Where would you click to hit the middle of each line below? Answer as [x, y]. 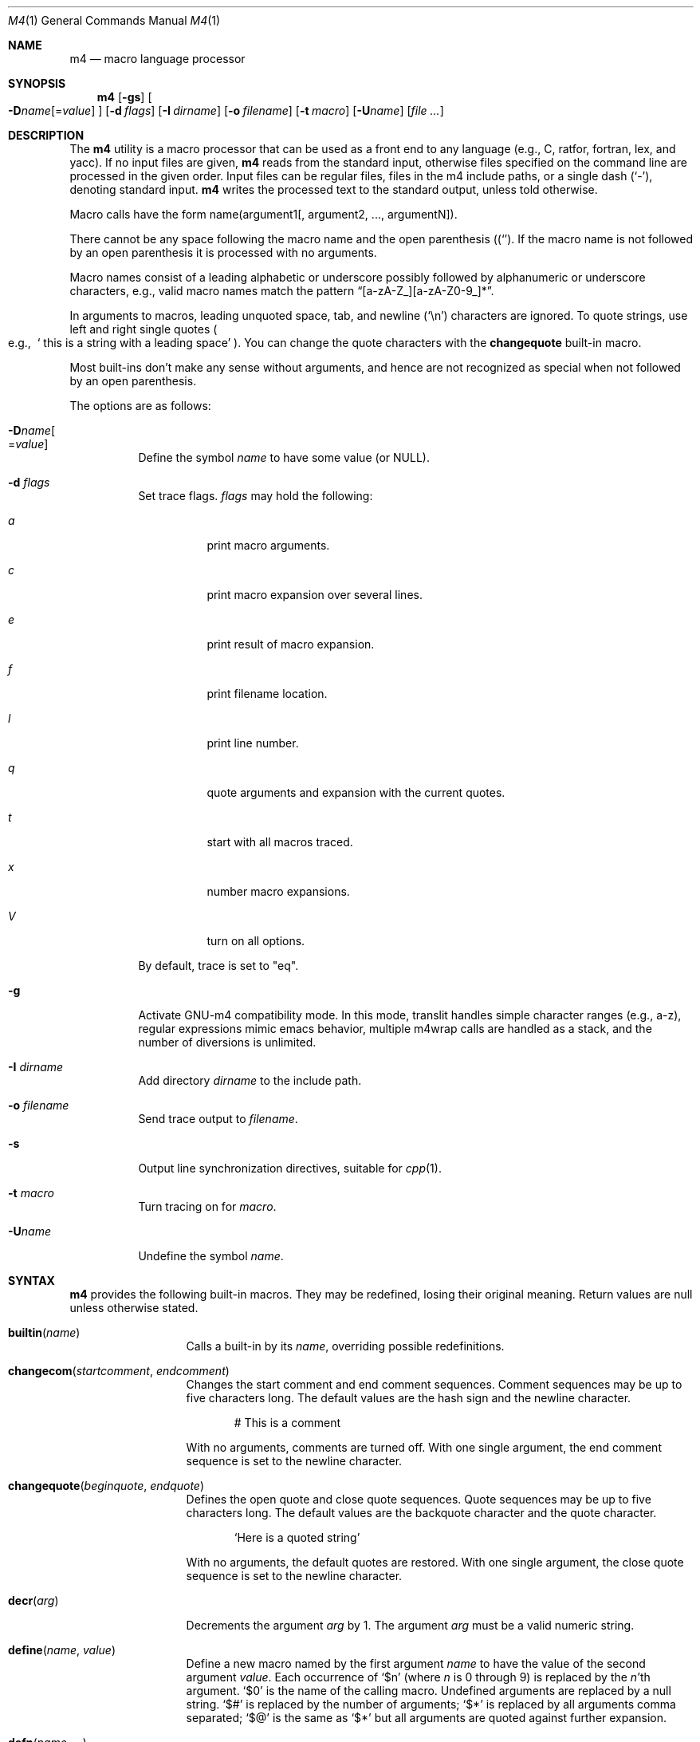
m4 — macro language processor [157, 59]
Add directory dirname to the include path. [250, 1080]
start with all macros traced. [280, 842]
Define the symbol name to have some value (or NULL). [284, 457]
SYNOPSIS [37, 83]
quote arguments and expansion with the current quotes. [356, 792]
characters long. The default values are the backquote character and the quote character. [421, 1513]
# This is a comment [287, 1423]
